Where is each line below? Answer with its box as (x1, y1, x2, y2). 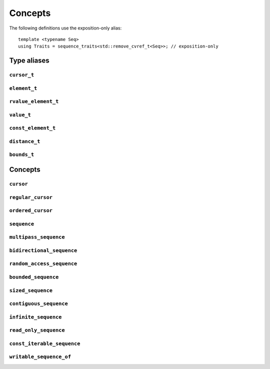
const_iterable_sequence (9, 340, 80, 347)
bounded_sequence (9, 274, 59, 280)
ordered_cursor (9, 207, 52, 214)
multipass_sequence (9, 234, 65, 240)
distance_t (9, 138, 40, 144)
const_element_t (9, 125, 56, 131)
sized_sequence (9, 287, 52, 293)
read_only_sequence (9, 327, 65, 333)
